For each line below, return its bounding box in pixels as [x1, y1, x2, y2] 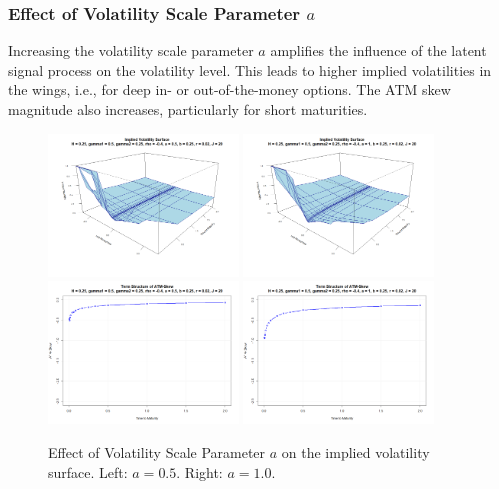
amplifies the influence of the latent [270, 40, 487, 61]
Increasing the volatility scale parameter [8, 40, 254, 61]
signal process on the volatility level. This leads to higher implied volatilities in [8, 59, 492, 80]
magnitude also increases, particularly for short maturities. [8, 99, 368, 119]
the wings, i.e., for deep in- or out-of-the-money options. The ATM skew [8, 79, 451, 100]
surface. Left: [48, 461, 128, 482]
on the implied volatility [281, 441, 430, 462]
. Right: [176, 461, 223, 482]
